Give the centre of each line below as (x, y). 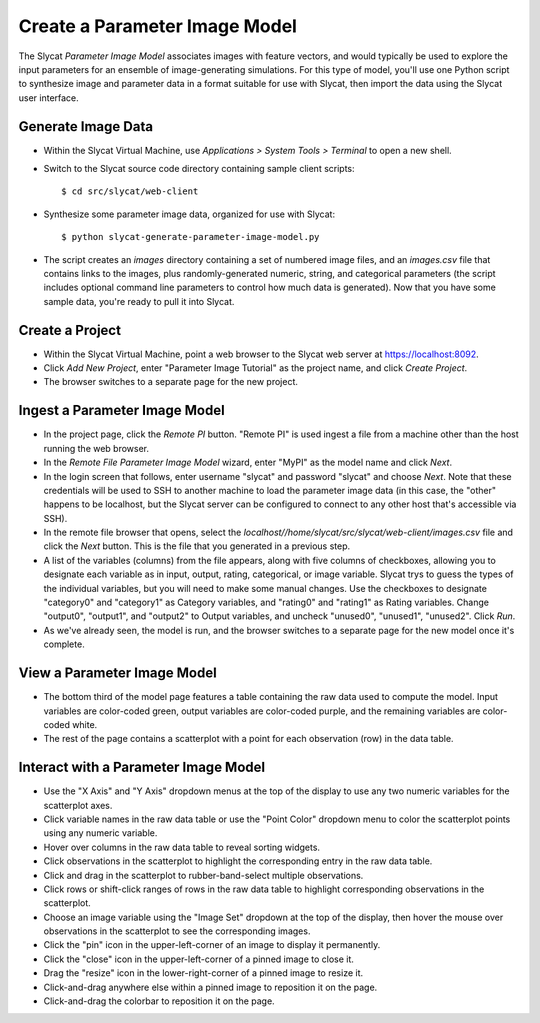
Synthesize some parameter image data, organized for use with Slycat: (189, 214)
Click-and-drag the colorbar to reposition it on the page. (159, 1001)
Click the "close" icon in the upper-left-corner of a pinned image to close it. (199, 959)
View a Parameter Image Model (117, 673)
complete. (64, 644)
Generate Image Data (86, 126)
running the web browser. (96, 448)
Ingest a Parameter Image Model (121, 410)
